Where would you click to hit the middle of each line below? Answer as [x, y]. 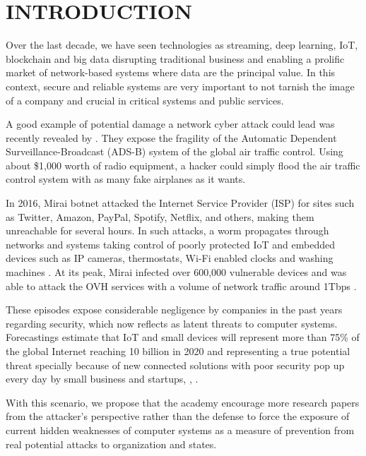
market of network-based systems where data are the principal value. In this [171, 72]
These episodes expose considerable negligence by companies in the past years [174, 310]
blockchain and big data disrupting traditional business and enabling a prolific [175, 58]
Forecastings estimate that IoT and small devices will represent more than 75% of [183, 337]
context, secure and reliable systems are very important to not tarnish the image [180, 86]
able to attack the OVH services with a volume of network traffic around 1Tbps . [181, 286]
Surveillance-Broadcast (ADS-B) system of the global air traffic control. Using [175, 151]
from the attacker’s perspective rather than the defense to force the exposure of [178, 416]
